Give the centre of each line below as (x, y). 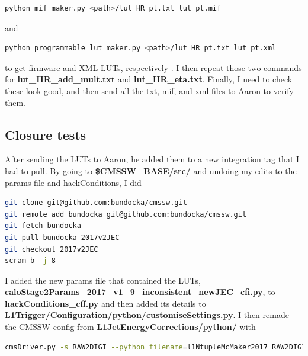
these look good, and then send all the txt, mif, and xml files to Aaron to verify (149, 90)
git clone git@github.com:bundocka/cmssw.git (96, 203)
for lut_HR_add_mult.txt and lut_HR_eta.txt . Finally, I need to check (149, 79)
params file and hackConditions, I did (73, 182)
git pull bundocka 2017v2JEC (62, 237)
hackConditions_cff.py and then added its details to (105, 303)
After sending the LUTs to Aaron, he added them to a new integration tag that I (152, 159)
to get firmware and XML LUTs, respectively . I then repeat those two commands (153, 67)
